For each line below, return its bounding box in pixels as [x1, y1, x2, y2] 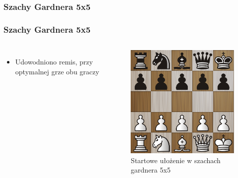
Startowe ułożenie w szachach [131, 155, 221, 165]
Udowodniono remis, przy [15, 57, 93, 67]
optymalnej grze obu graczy [15, 66, 99, 76]
